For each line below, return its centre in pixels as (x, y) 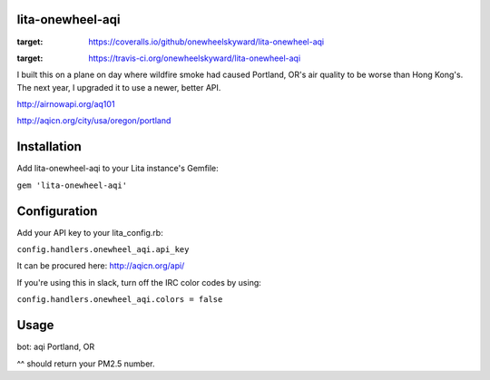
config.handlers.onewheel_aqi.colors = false (120, 300)
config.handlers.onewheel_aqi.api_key (103, 250)
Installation (49, 146)
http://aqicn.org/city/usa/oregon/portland (94, 121)
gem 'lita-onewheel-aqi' (72, 185)
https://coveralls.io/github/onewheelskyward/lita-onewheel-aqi (206, 42)
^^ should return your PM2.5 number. (86, 364)
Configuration (57, 211)
